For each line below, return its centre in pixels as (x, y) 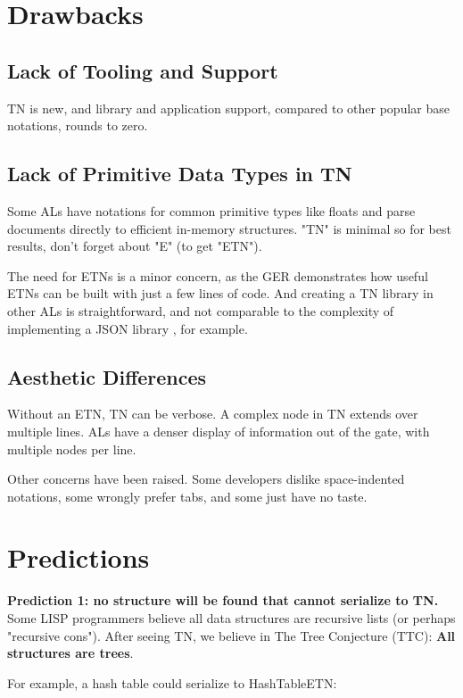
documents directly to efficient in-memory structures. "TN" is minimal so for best (229, 228)
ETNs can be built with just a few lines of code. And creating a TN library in (220, 293)
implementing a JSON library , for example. (128, 328)
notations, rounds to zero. (78, 125)
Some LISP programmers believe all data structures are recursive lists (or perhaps (231, 618)
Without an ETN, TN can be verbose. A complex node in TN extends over (213, 414)
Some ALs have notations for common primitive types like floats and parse (211, 210)
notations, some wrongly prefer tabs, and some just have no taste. (187, 496)
